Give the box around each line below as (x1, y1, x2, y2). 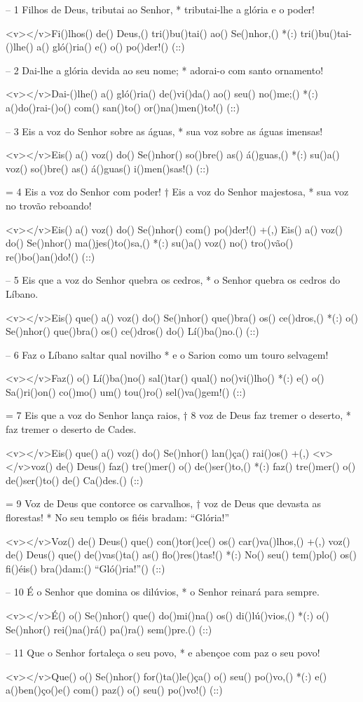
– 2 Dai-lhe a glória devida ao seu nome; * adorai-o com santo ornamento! (6, 62, 324, 77)
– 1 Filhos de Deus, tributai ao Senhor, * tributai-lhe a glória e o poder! (6, 2, 315, 16)
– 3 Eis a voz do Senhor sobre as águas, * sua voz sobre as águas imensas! (6, 123, 323, 138)
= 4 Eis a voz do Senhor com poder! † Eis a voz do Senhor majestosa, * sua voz (6, 184, 349, 199)
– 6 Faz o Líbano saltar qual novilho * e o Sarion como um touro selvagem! (6, 347, 329, 362)
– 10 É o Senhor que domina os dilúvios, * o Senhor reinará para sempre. (6, 584, 320, 599)
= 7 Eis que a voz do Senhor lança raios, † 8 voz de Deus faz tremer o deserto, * (6, 408, 351, 422)
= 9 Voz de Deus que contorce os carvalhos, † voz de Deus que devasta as (6, 496, 321, 511)
